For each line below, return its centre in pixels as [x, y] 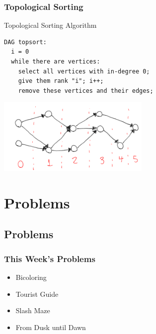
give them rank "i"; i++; [61, 81]
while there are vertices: [56, 62]
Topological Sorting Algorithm [50, 25]
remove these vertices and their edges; [86, 91]
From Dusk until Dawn [51, 327]
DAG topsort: [25, 42]
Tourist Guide [37, 294]
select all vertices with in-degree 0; [84, 71]
